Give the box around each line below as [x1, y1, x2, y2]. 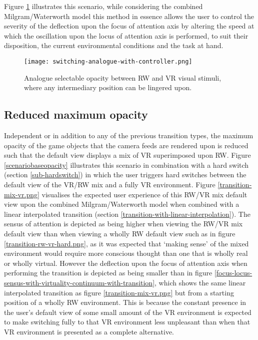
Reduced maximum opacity [4, 107, 148, 122]
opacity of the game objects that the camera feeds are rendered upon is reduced [4, 140, 248, 150]
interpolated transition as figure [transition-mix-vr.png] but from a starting [4, 287, 234, 297]
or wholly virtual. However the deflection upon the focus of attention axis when [4, 257, 247, 268]
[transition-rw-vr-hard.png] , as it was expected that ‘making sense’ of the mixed [4, 238, 249, 248]
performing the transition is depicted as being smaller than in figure [4, 267, 212, 278]
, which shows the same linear [154, 277, 246, 287]
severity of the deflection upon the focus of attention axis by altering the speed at [4, 21, 254, 31]
